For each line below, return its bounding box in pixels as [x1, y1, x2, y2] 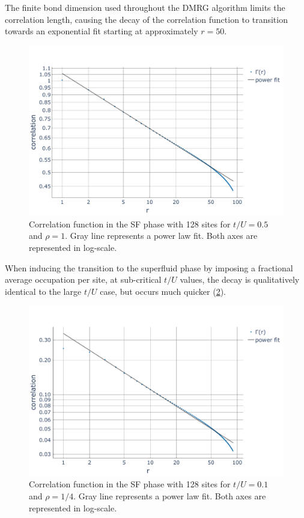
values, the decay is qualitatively [180, 273, 300, 286]
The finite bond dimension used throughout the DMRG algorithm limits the [5, 1, 285, 13]
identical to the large [5, 285, 82, 297]
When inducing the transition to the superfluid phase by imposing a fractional [5, 261, 293, 274]
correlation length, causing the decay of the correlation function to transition [5, 13, 288, 25]
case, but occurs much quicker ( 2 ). [100, 285, 226, 297]
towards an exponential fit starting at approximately [5, 25, 198, 37]
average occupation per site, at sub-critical [5, 273, 162, 286]
